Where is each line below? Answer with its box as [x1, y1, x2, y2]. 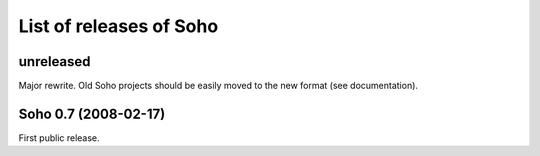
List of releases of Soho [18, 15, 219, 37]
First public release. [18, 131, 100, 144]
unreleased [18, 53, 91, 70]
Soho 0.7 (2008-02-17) [18, 105, 166, 122]
